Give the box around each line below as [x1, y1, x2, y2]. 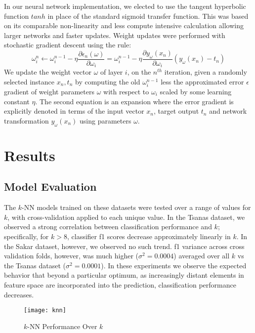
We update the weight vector [4, 67, 91, 77]
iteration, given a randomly [164, 67, 247, 77]
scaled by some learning [160, 86, 232, 96]
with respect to [103, 86, 149, 96]
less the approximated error [161, 76, 244, 86]
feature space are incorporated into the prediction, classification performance [4, 279, 236, 290]
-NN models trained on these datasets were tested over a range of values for [22, 202, 251, 212]
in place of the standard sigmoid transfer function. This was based [47, 10, 249, 21]
